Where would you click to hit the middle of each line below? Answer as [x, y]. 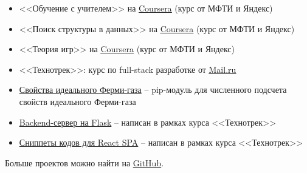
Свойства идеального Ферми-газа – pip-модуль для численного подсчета [153, 90]
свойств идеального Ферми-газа [78, 101]
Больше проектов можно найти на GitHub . [85, 162]
